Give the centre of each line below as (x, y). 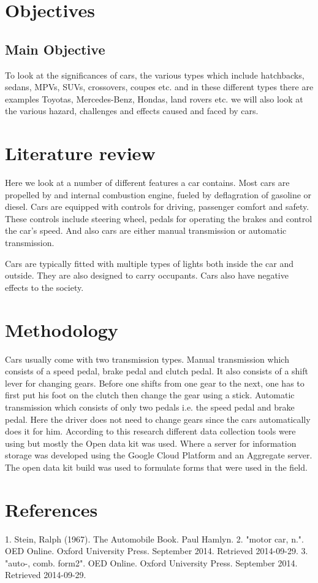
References (51, 509)
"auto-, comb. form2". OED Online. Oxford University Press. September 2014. (151, 562)
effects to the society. (44, 287)
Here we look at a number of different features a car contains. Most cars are (147, 183)
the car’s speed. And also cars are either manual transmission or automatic (146, 230)
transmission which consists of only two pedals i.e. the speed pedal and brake (150, 407)
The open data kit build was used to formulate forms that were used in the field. (156, 467)
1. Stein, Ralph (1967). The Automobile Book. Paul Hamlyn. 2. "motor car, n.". (154, 539)
